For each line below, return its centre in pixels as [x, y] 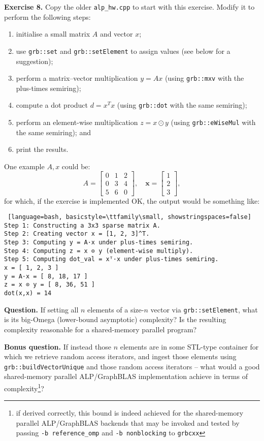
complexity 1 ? [24, 387]
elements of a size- [116, 309]
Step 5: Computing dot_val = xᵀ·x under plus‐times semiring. [111, 259]
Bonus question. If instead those [58, 346]
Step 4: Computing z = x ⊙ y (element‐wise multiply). [99, 251]
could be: [76, 166]
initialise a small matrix [53, 34]
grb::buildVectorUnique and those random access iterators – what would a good [132, 366]
